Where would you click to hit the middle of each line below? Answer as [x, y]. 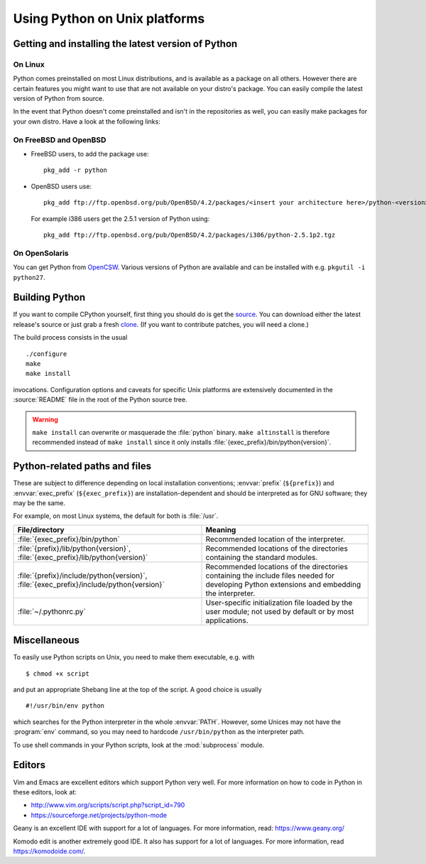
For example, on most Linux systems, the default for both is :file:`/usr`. [116, 516]
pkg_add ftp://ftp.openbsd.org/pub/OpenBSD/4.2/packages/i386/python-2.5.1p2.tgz [190, 235]
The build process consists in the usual [70, 337]
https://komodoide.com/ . [49, 851]
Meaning [221, 529]
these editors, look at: [45, 792]
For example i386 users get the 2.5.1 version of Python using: [120, 218]
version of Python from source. [59, 99]
